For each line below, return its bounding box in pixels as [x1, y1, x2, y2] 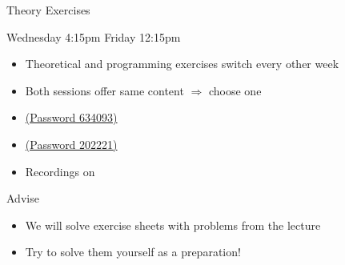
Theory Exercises [6, 2, 90, 18]
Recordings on [25, 163, 95, 179]
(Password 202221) [25, 135, 118, 152]
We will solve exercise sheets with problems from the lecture [25, 216, 321, 233]
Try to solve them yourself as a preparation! [25, 243, 241, 260]
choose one [208, 82, 262, 98]
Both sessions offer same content [25, 82, 184, 98]
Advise [6, 190, 39, 207]
